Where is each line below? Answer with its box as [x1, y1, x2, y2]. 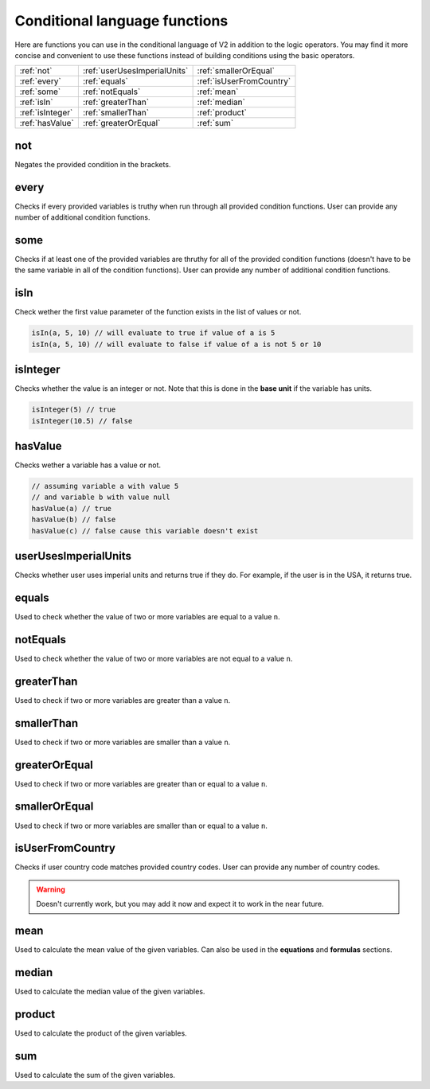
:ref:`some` [19, 86, 61, 97]
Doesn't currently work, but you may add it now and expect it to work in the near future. [36, 900, 324, 909]
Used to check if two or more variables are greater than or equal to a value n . [14, 779, 268, 788]
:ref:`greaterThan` [82, 96, 150, 107]
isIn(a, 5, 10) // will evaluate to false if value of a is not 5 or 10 [31, 339, 322, 349]
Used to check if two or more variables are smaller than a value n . [14, 737, 231, 747]
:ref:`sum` [197, 118, 234, 129]
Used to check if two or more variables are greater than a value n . [14, 695, 231, 705]
